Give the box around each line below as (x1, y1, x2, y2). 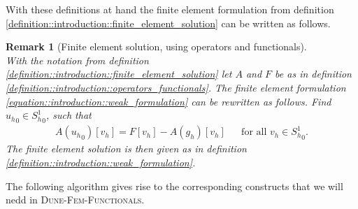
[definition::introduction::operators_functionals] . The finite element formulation (6, 80, 346, 94)
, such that (45, 108, 92, 122)
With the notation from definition (6, 52, 149, 67)
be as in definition (275, 66, 352, 81)
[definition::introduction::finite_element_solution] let (6, 66, 232, 81)
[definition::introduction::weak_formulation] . (6, 155, 196, 170)
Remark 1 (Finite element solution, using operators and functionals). (6, 39, 307, 54)
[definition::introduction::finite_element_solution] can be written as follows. (6, 15, 331, 30)
